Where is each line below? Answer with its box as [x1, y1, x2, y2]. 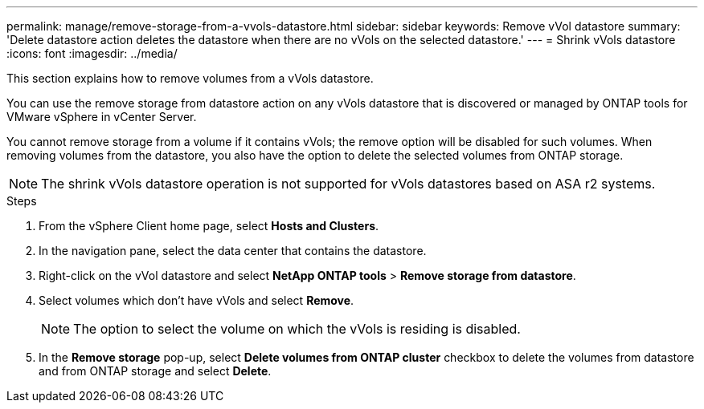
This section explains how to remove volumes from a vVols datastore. [6, 71, 374, 85]
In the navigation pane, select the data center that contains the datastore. [39, 244, 427, 257]
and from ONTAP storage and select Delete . [39, 364, 272, 378]
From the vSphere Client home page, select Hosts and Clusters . [39, 219, 379, 233]
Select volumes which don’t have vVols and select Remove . [39, 294, 354, 307]
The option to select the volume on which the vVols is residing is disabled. [73, 321, 521, 337]
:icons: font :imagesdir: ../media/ [6, 47, 178, 60]
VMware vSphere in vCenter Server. [6, 110, 197, 124]
